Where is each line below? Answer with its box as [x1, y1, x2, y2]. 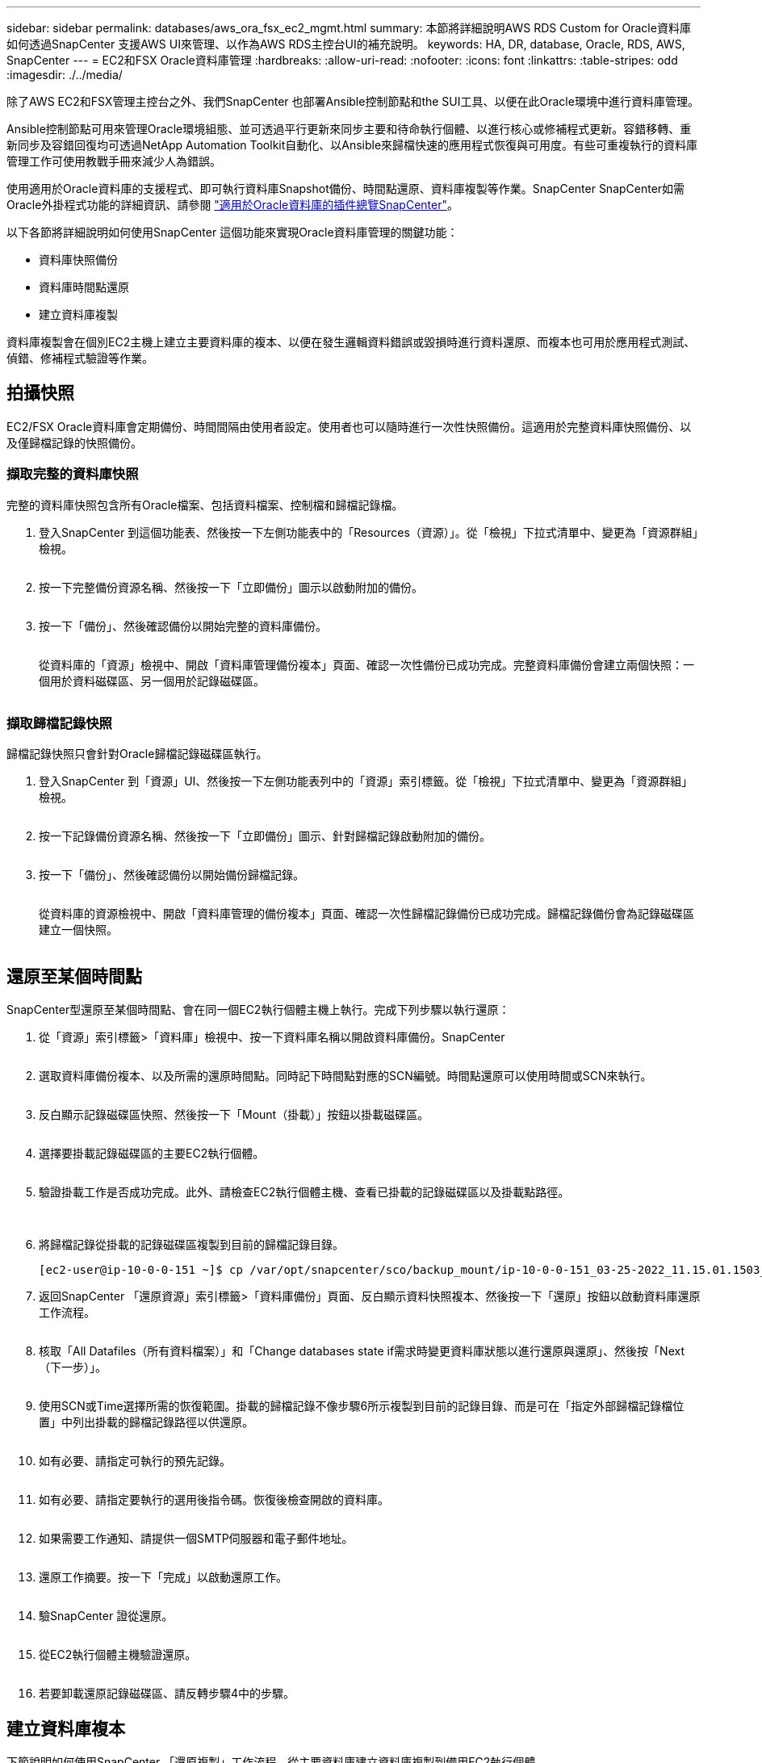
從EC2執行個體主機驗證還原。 [39, 1648, 197, 1662]
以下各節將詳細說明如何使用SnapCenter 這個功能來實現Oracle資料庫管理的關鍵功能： [6, 225, 458, 239]
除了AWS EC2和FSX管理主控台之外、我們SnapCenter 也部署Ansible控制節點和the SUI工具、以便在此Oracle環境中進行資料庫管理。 [6, 94, 699, 108]
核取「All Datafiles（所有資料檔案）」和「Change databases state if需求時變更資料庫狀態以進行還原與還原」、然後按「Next [39, 1344, 685, 1359]
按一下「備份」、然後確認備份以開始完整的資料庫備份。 [39, 618, 327, 633]
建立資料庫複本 [6, 1718, 125, 1739]
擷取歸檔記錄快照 [6, 714, 112, 731]
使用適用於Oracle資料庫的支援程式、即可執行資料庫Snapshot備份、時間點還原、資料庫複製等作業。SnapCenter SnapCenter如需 [6, 182, 685, 195]
